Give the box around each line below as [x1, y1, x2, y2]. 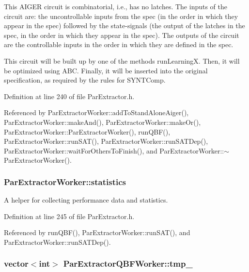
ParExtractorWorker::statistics [4, 175, 126, 187]
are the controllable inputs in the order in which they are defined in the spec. [4, 39, 233, 50]
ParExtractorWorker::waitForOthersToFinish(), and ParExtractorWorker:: [4, 145, 224, 155]
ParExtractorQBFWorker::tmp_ [63, 257, 193, 270]
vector [4, 257, 29, 270]
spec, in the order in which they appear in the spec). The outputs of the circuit [4, 30, 239, 40]
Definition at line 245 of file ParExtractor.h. [4, 211, 135, 221]
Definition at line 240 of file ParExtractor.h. [4, 91, 135, 101]
